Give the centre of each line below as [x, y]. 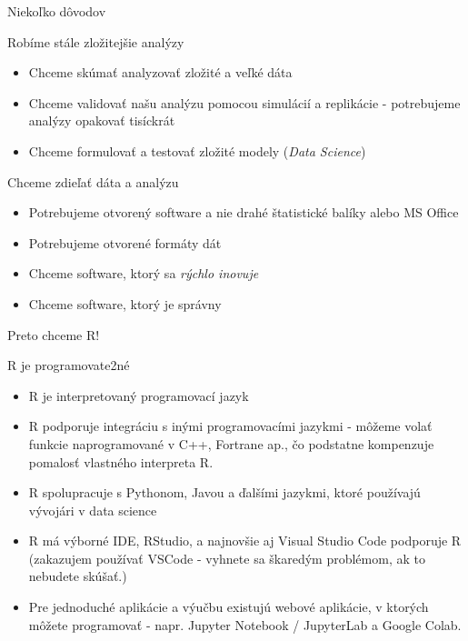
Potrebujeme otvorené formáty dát [125, 242]
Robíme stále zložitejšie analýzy [96, 41]
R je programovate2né [69, 365]
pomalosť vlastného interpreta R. [121, 461]
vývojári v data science [93, 510]
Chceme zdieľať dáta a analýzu [93, 181]
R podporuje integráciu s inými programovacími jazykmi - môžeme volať [230, 426]
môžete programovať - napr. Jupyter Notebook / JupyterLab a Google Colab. [245, 624]
